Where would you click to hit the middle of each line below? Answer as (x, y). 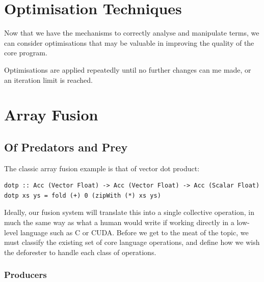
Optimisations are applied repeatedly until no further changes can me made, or (128, 69)
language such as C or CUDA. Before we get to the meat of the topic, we (134, 232)
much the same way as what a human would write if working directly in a (119, 222)
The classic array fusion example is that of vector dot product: (102, 168)
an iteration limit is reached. (48, 80)
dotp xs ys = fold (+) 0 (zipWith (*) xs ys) (83, 195)
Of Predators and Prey (66, 147)
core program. (26, 53)
